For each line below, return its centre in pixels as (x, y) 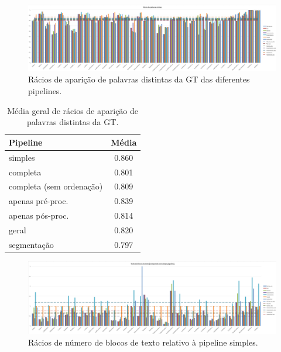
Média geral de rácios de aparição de (73, 110)
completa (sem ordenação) (56, 186)
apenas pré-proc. (39, 201)
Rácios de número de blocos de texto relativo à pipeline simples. (143, 342)
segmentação (31, 244)
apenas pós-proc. (39, 215)
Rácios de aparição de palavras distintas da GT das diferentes (139, 79)
